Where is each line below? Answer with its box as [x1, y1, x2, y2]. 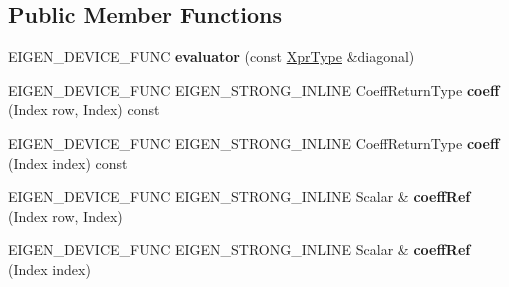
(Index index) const [8, 152, 128, 173]
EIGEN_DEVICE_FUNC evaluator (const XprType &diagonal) [8, 46, 415, 67]
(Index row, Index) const [8, 99, 160, 120]
